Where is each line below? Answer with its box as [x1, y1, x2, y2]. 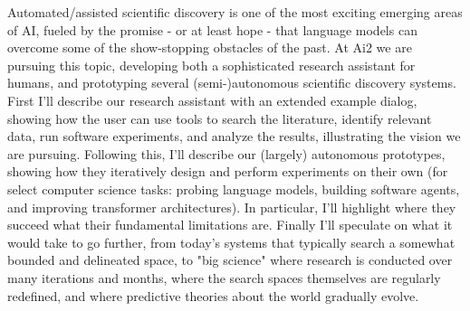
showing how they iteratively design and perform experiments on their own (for [7, 162, 448, 181]
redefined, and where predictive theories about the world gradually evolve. [7, 286, 419, 305]
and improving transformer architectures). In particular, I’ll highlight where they [7, 197, 456, 216]
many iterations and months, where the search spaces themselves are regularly [7, 268, 441, 287]
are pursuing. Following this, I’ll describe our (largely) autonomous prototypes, [7, 144, 446, 163]
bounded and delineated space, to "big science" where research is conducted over [7, 250, 453, 269]
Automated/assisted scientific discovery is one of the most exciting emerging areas [7, 3, 463, 21]
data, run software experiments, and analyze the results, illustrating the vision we [7, 127, 461, 146]
